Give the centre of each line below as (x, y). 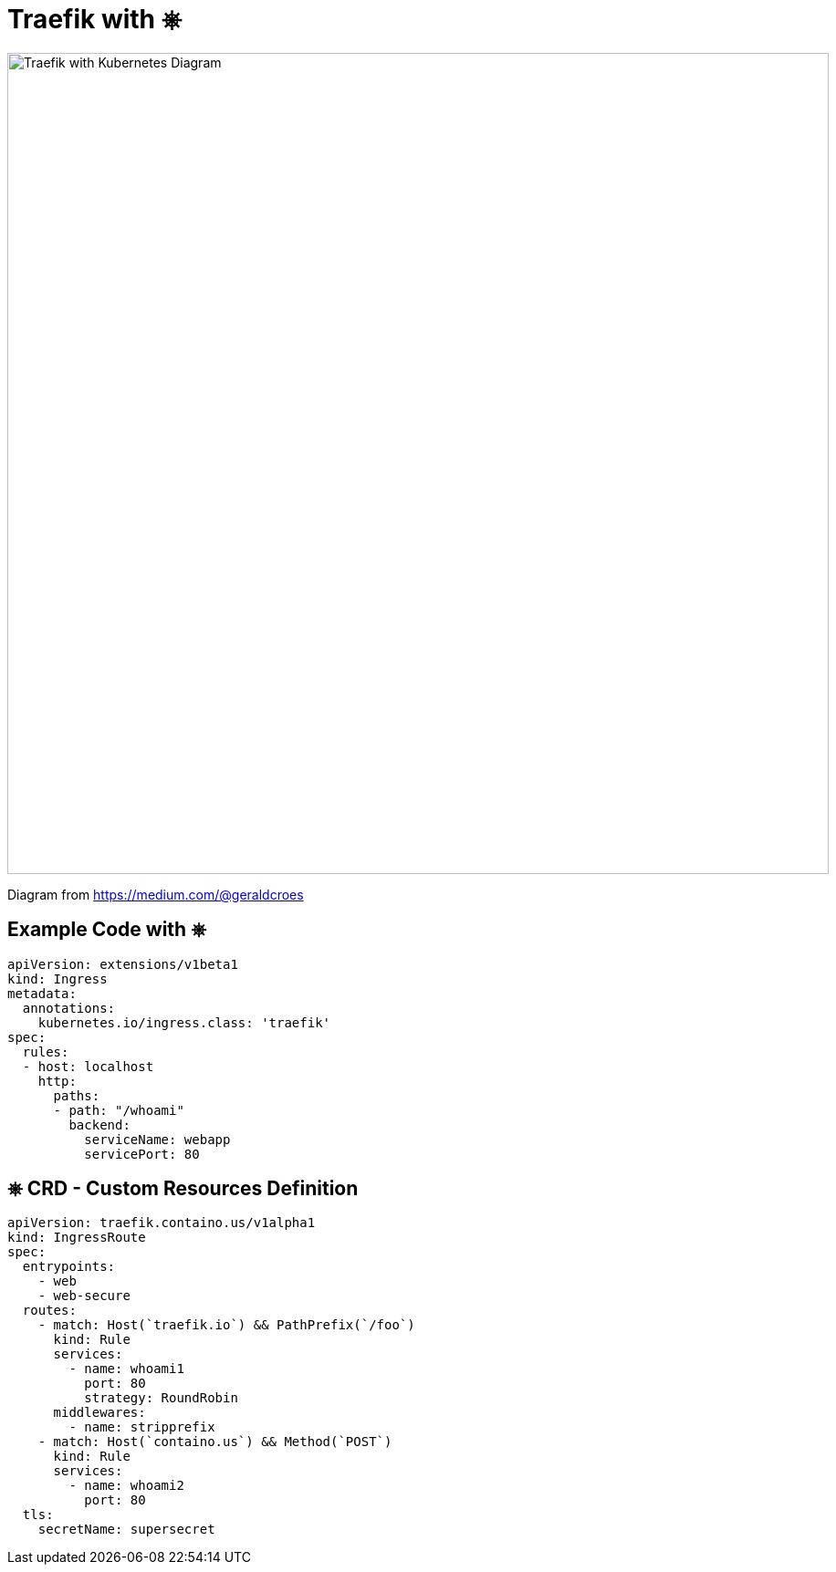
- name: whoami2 (126, 1486)
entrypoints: (69, 1267)
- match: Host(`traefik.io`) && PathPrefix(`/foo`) (226, 1325)
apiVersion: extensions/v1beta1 (123, 964)
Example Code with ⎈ (107, 930)
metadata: (42, 993)
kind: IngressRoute (77, 1238)
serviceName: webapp (157, 1139)
